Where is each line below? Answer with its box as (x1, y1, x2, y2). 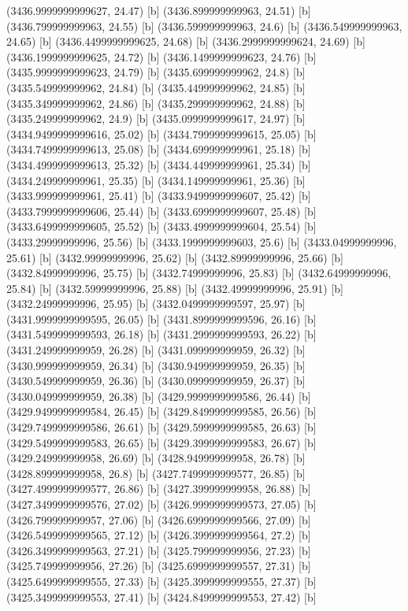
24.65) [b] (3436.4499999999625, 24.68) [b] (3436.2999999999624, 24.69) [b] (6, 33, 365, 50)
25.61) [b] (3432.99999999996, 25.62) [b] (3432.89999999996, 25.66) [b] (6, 249, 343, 265)
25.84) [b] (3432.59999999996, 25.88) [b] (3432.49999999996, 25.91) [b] (6, 280, 343, 296)
